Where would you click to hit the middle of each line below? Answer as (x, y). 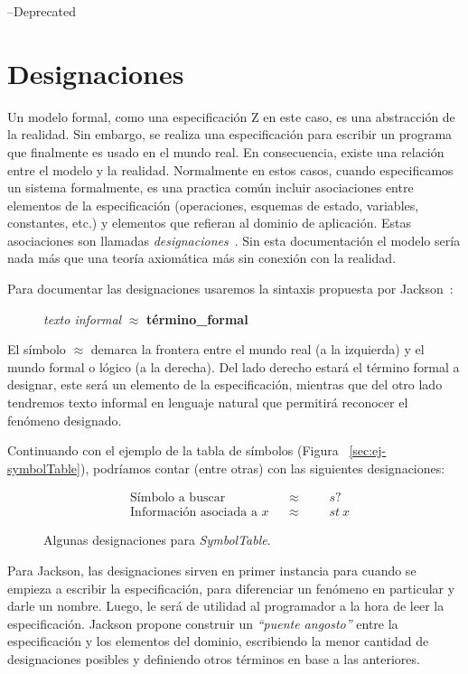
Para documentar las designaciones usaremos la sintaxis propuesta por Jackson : (230, 289)
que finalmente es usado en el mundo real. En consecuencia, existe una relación (226, 151)
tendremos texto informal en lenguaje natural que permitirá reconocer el (208, 403)
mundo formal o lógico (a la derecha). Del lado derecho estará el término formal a (234, 366)
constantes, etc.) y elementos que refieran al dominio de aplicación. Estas (210, 223)
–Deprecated (42, 11)
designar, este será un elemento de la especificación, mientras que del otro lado (225, 384)
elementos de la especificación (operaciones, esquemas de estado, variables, (213, 205)
